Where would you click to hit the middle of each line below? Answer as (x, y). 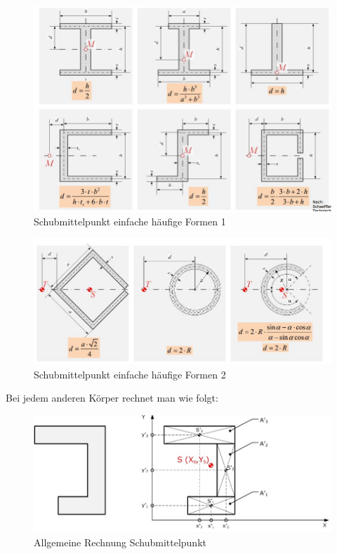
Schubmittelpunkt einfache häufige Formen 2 (130, 374)
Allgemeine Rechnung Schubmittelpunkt (120, 542)
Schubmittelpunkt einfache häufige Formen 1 (130, 221)
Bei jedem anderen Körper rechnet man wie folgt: (112, 398)
